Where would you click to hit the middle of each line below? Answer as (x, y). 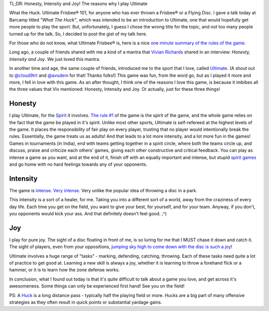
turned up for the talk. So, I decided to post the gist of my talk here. (78, 34)
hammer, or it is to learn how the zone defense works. (65, 270)
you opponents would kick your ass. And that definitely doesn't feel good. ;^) (88, 214)
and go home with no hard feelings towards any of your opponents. (78, 164)
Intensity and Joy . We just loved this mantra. (55, 59)
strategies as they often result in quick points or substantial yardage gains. (86, 303)
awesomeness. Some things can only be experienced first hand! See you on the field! (97, 286)
